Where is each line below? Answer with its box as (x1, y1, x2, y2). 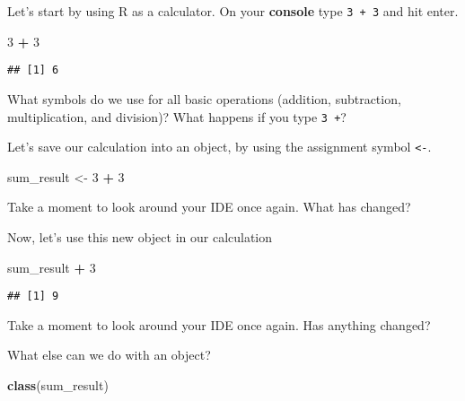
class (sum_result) (7, 376, 109, 395)
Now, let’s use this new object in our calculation (7, 228, 273, 246)
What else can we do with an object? (7, 345, 211, 364)
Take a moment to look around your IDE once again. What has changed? (7, 197, 411, 216)
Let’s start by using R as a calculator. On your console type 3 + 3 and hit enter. (7, 2, 459, 20)
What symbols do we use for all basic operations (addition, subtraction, (7, 89, 401, 108)
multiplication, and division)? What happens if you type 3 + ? (7, 107, 347, 126)
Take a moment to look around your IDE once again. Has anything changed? (7, 315, 431, 334)
